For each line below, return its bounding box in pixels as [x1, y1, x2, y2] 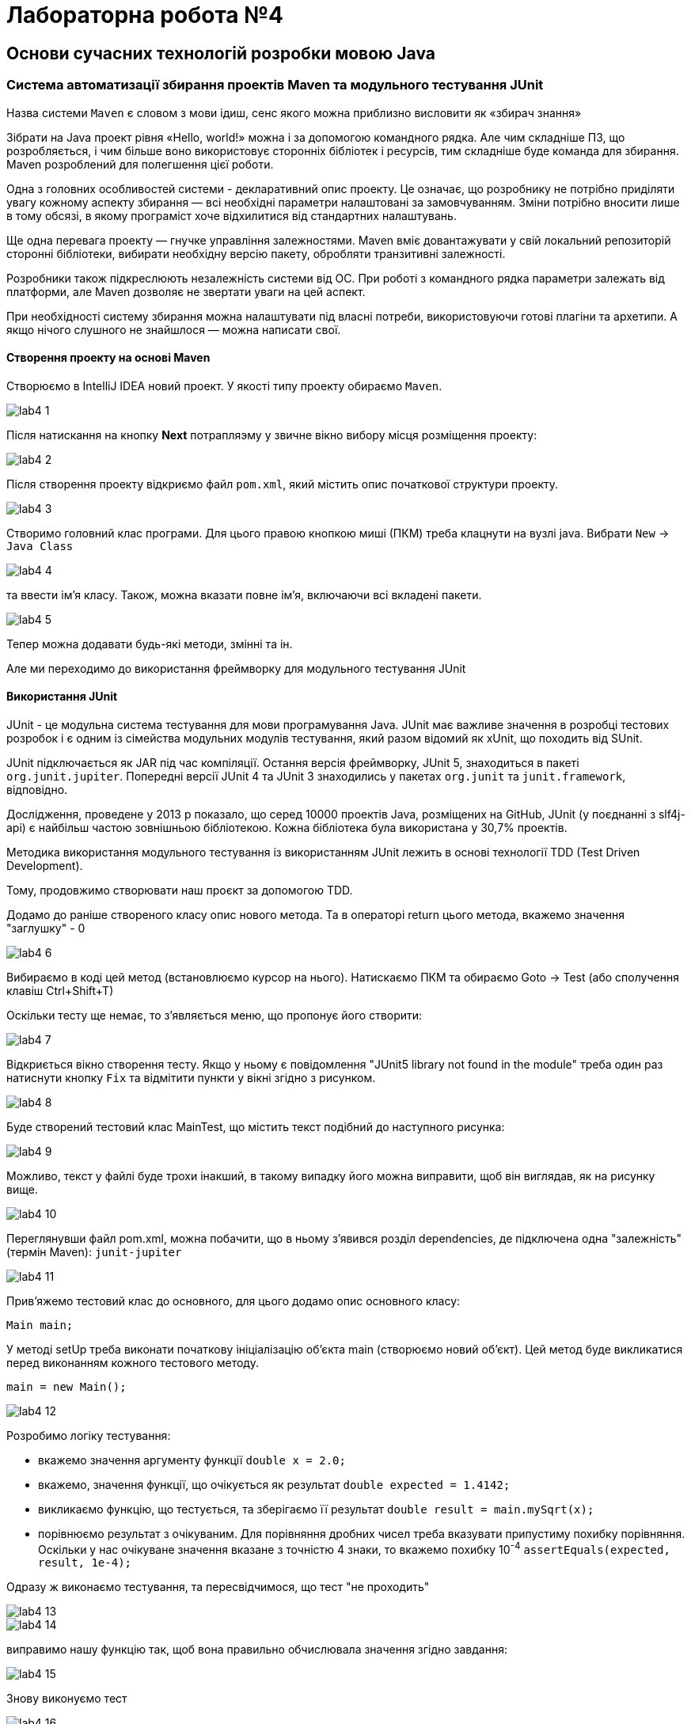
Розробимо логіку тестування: [6, 1428, 171, 1442]
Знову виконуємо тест [6, 1691, 127, 1705]
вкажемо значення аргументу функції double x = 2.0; [38, 1452, 346, 1467]
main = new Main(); [6, 1380, 127, 1393]
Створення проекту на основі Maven [6, 351, 211, 365]
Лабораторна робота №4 [6, 2, 283, 28]
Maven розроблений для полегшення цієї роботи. [6, 157, 274, 171]
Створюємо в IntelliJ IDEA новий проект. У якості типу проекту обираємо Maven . [6, 378, 442, 393]
